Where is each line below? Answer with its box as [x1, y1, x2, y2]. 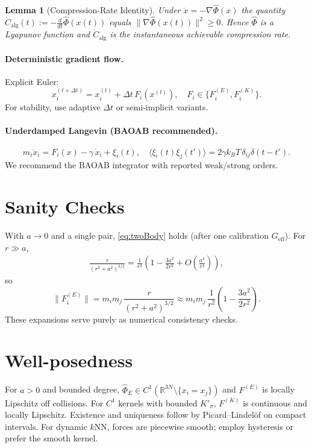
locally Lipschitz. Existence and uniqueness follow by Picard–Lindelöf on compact [5, 408, 307, 421]
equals [109, 16, 131, 28]
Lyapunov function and [5, 28, 90, 40]
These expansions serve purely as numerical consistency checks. [5, 312, 238, 325]
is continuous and [243, 396, 307, 409]
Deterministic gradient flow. [5, 52, 123, 65]
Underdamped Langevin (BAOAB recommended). [5, 124, 218, 137]
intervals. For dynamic [5, 420, 87, 432]
